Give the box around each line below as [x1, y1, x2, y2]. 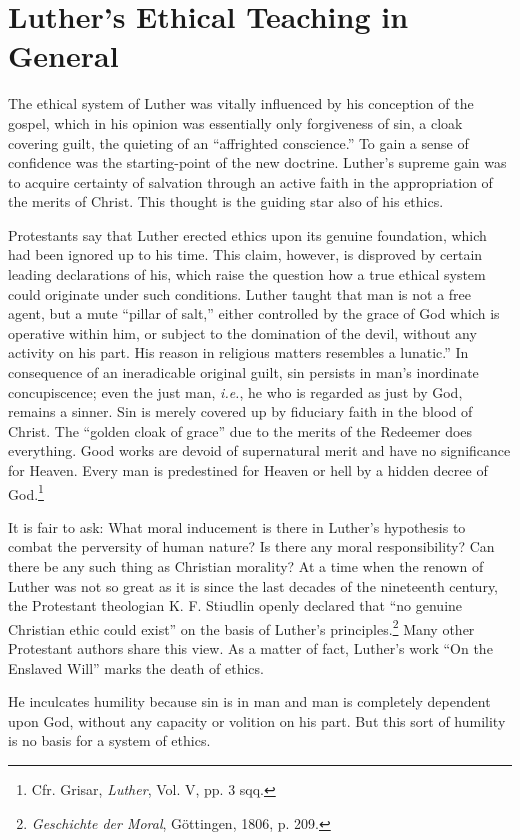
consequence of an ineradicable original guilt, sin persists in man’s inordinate [8, 362, 479, 383]
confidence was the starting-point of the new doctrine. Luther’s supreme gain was [8, 152, 507, 173]
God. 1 [8, 480, 44, 504]
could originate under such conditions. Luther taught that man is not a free [8, 283, 472, 304]
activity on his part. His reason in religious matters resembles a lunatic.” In [8, 342, 469, 363]
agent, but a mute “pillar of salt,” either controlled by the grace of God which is [8, 303, 500, 324]
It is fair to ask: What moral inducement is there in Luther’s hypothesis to [8, 516, 466, 537]
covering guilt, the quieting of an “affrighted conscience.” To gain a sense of [8, 132, 469, 153]
